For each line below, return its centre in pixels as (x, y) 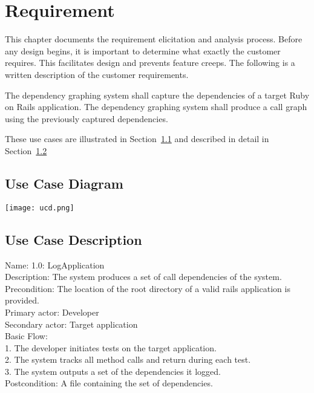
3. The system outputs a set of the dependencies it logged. (113, 371)
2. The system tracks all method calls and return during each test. (128, 359)
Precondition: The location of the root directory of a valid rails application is (148, 288)
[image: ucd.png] (40, 208)
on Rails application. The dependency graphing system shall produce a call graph (156, 107)
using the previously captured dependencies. (87, 118)
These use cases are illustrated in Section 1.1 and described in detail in (137, 139)
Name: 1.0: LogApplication (55, 265)
